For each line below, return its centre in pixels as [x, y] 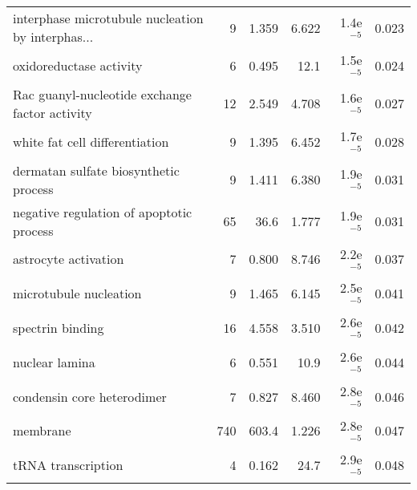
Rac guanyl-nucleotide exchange [102, 94]
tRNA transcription [68, 465]
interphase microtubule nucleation [108, 18]
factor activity [53, 112]
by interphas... [53, 36]
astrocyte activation [69, 259]
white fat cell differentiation [91, 141]
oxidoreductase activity [78, 65]
